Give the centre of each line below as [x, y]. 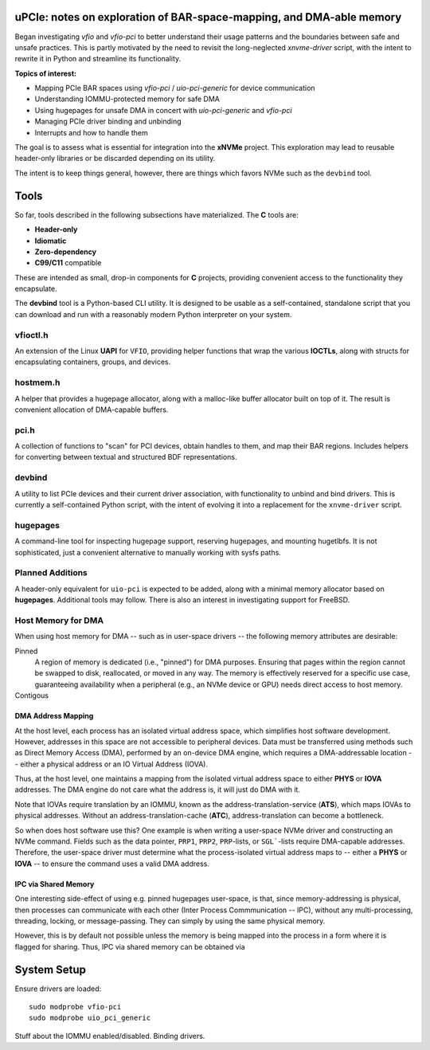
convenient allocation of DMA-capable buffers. [92, 409]
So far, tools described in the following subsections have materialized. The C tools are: [156, 214]
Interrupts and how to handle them [92, 132]
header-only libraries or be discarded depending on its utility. [115, 159]
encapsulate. [36, 289]
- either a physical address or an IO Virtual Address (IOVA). [111, 764]
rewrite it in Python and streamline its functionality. [98, 59]
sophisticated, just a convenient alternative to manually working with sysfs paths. [148, 552]
